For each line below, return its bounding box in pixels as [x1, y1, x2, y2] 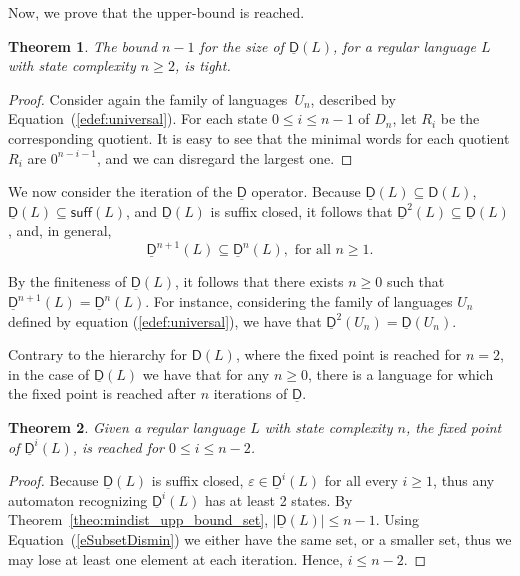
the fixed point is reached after [8, 383, 196, 404]
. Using [375, 509, 420, 530]
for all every [324, 470, 398, 491]
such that [387, 271, 445, 292]
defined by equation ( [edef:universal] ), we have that [8, 310, 322, 331]
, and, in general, [8, 220, 112, 241]
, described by [310, 88, 396, 109]
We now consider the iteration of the [8, 181, 233, 202]
